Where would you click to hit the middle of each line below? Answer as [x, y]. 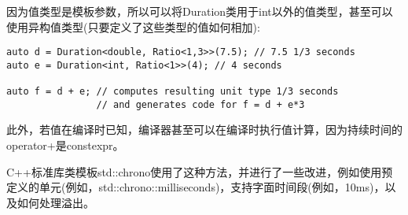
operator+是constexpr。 [65, 145]
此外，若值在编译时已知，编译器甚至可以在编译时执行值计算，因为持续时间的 [204, 130]
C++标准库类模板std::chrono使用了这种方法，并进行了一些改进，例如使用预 [200, 171]
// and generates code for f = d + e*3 [200, 104]
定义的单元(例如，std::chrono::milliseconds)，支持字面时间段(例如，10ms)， [196, 187]
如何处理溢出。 [55, 202]
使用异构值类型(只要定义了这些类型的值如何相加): [133, 26]
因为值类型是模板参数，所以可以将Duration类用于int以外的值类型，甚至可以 [200, 11]
